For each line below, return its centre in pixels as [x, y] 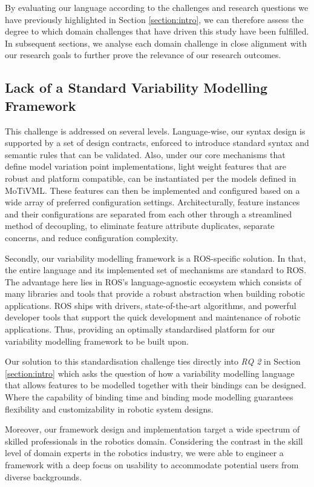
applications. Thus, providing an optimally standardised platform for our [140, 329]
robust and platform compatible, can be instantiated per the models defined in [151, 178]
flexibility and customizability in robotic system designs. [109, 409]
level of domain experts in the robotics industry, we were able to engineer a [144, 453]
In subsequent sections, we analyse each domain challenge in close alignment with [156, 43]
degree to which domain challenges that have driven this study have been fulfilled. [157, 31]
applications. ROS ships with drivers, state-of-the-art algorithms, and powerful [151, 305]
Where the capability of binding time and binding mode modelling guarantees [149, 397]
